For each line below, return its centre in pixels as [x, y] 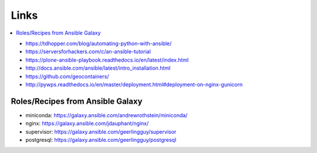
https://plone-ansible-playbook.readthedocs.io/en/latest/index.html [107, 60]
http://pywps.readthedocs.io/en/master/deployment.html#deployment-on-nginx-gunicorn [134, 84]
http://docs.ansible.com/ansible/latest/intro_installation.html [98, 68]
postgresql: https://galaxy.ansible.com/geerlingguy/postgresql [101, 140]
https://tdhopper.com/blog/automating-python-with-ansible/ [99, 43]
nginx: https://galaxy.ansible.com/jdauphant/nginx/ [87, 124]
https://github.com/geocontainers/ [67, 76]
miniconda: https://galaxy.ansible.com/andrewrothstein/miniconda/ [107, 115]
